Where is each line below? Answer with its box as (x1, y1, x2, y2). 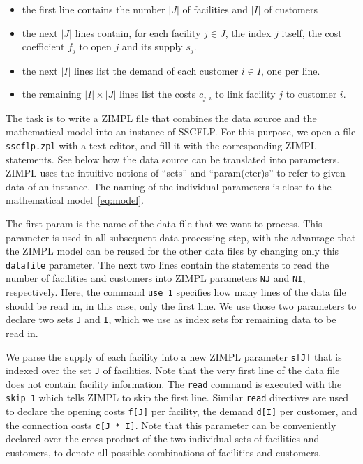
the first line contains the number (22, 2, 165, 16)
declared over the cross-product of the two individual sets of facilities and (6, 431, 320, 446)
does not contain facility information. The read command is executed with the (6, 376, 342, 391)
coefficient (22, 39, 65, 54)
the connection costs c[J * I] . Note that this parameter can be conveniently (6, 417, 336, 432)
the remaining (22, 87, 82, 101)
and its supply (121, 39, 183, 54)
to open (79, 39, 112, 54)
